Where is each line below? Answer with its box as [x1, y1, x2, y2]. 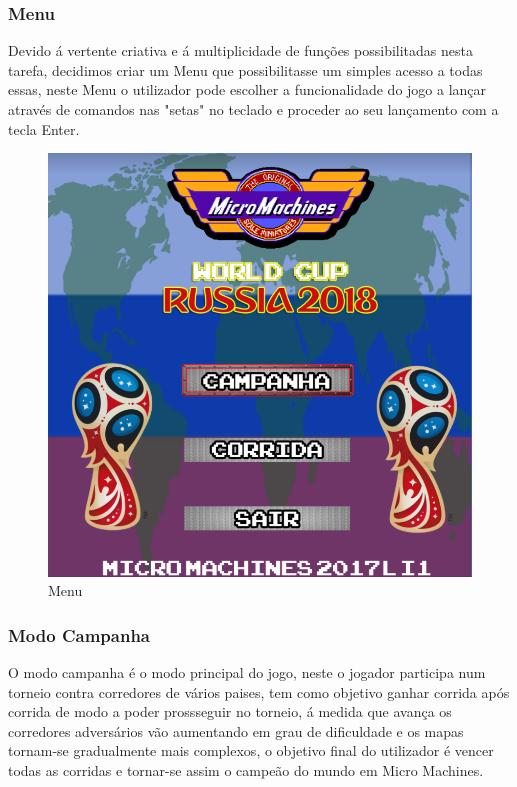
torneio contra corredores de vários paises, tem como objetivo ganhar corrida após [8, 681, 510, 702]
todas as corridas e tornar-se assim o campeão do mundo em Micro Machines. [8, 760, 484, 781]
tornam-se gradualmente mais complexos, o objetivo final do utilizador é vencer [8, 740, 494, 761]
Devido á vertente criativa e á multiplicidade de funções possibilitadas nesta [8, 40, 473, 61]
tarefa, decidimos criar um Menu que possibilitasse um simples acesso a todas [8, 59, 483, 80]
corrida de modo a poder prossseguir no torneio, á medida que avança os [8, 701, 452, 722]
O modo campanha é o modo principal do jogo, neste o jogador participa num [8, 662, 486, 683]
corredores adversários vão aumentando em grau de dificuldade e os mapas [8, 720, 464, 741]
